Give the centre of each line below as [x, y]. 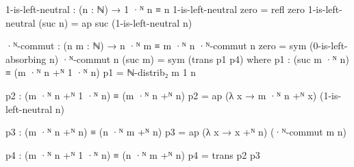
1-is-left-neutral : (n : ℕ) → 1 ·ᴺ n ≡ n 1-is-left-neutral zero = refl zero [155, 9]
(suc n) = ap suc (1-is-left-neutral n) [115, 22]
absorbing [26, 59]
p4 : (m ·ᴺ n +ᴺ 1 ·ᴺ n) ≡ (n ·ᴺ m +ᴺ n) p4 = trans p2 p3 [133, 154]
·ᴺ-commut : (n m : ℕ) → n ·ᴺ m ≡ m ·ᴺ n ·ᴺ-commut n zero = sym [156, 46]
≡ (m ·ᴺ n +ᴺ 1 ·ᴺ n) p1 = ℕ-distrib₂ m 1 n [101, 72]
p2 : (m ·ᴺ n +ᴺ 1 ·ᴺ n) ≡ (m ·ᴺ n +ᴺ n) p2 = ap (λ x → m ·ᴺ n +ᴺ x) [161, 95]
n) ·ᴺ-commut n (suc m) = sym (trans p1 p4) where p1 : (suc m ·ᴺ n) [199, 59]
